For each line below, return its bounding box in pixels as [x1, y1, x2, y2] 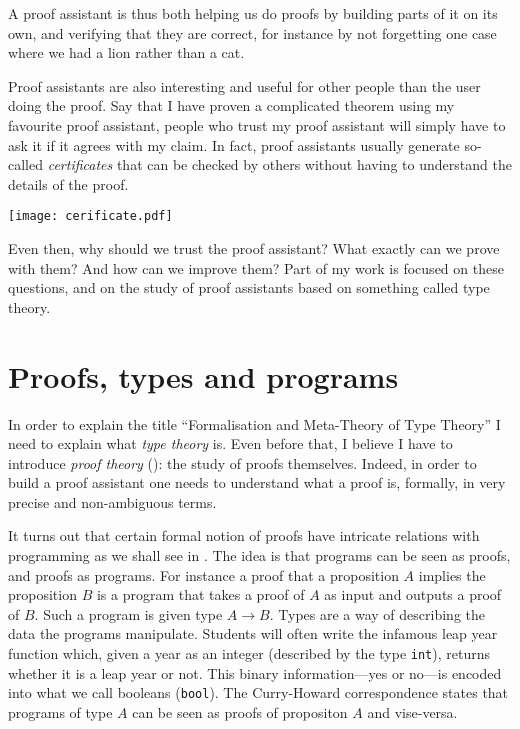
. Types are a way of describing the [269, 603, 485, 624]
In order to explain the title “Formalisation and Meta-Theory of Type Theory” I [8, 413, 501, 434]
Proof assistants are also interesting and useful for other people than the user [8, 75, 481, 96]
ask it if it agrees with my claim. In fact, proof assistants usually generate [8, 134, 460, 155]
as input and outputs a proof [324, 584, 502, 605]
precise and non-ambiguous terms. [8, 491, 217, 512]
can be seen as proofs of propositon [132, 701, 348, 722]
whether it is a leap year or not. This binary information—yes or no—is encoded [8, 662, 502, 683]
